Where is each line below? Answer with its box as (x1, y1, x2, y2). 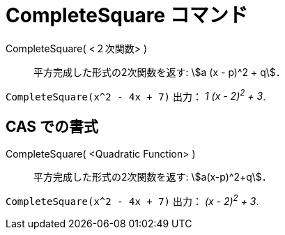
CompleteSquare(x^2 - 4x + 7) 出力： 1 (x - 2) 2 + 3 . (6, 88, 266, 103)
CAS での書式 (6, 117, 99, 135)
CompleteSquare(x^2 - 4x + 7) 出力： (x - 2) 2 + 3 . (6, 193, 259, 207)
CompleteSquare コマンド (6, 3, 248, 27)
